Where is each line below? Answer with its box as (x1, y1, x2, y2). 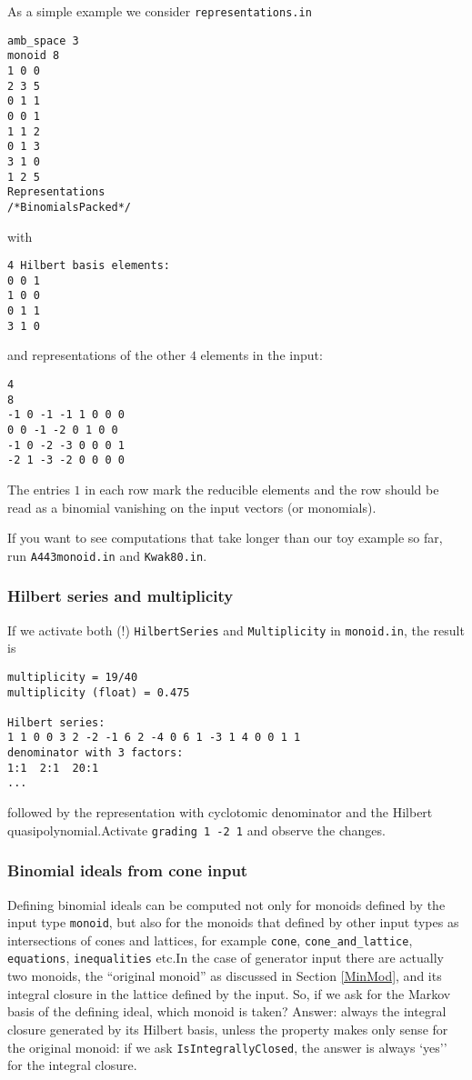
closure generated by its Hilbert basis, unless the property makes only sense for (7, 1019, 448, 1038)
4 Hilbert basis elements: (7, 259, 170, 273)
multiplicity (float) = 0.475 (7, 685, 190, 699)
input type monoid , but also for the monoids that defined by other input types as (7, 913, 459, 932)
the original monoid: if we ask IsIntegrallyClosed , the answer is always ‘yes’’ (7, 1037, 447, 1056)
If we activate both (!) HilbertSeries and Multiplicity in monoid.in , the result (7, 620, 465, 639)
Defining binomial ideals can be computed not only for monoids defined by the (7, 895, 446, 914)
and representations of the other (7, 345, 186, 365)
